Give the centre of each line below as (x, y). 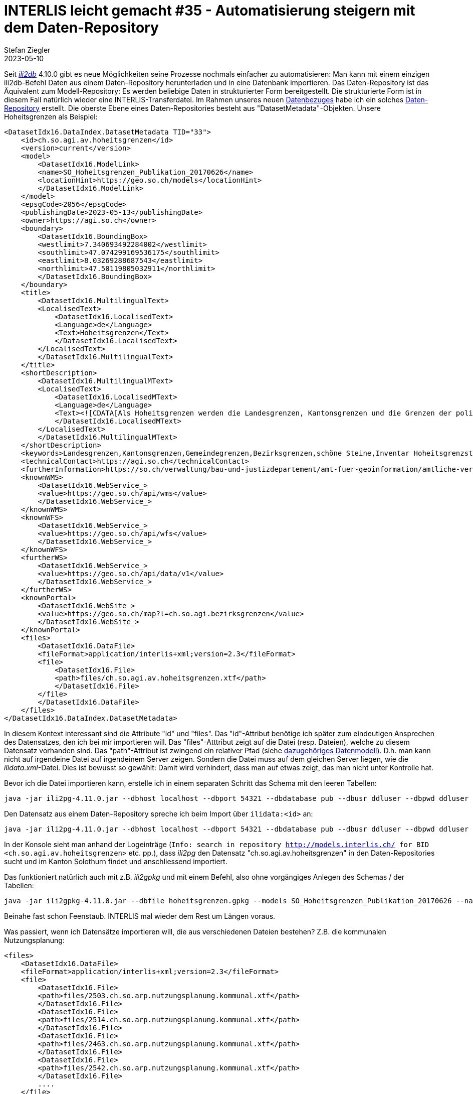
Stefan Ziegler (27, 50)
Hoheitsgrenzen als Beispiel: (51, 116)
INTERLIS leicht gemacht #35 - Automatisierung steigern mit (210, 11)
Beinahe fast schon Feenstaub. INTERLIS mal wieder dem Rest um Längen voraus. (140, 916)
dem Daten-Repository (81, 28)
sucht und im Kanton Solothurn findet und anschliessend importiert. (116, 861)
